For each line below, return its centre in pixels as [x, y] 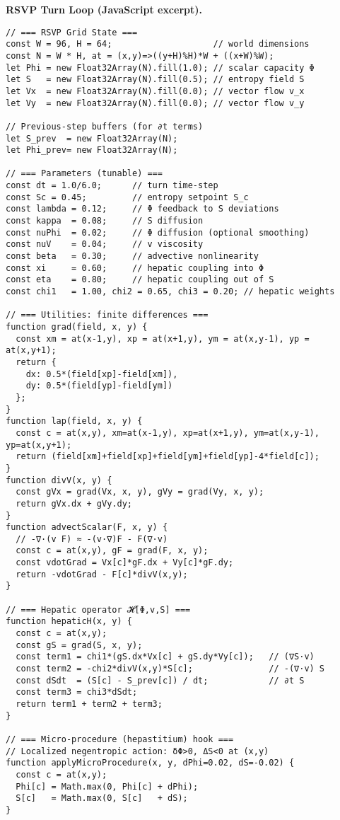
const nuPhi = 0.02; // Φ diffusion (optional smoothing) [158, 232]
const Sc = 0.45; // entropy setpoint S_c [127, 197]
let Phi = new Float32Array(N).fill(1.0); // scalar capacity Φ [160, 68]
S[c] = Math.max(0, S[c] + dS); [102, 798]
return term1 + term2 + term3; [89, 704]
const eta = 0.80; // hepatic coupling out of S [140, 280]
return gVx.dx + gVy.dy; [74, 503]
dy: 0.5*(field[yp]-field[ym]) [99, 386]
